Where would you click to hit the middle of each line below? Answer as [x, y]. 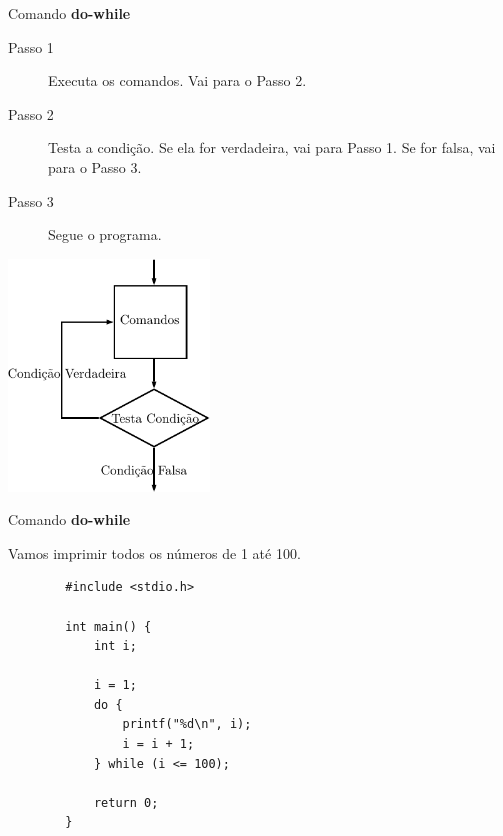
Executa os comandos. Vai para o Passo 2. [177, 80]
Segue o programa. [105, 234]
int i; [115, 646]
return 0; [126, 802]
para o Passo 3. [95, 166]
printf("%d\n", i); [187, 724]
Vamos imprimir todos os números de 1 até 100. [154, 552]
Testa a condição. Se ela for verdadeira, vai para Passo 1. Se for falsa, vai [272, 147]
